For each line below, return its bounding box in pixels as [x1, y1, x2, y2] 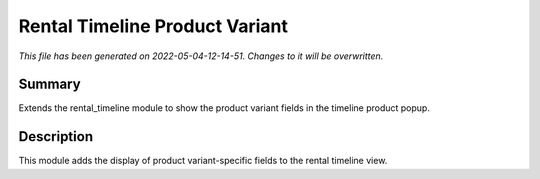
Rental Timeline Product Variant [18, 15, 289, 37]
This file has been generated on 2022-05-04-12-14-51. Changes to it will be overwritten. [18, 50, 384, 62]
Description [18, 128, 94, 145]
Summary [18, 76, 81, 93]
